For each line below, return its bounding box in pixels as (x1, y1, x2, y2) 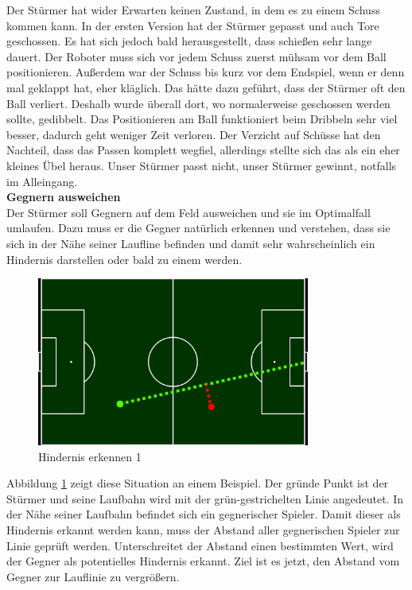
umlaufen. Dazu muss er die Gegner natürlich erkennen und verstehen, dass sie (6, 219, 391, 236)
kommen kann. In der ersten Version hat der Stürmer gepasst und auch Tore (6, 17, 379, 33)
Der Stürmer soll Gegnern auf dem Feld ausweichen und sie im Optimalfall (6, 204, 371, 220)
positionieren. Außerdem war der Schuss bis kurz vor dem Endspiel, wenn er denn (6, 64, 405, 80)
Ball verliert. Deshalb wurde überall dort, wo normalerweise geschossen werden (6, 95, 391, 111)
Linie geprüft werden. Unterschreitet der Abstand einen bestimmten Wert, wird (6, 537, 394, 553)
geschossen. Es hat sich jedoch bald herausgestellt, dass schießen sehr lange (6, 33, 372, 49)
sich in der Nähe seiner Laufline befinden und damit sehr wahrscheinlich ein (6, 235, 375, 251)
